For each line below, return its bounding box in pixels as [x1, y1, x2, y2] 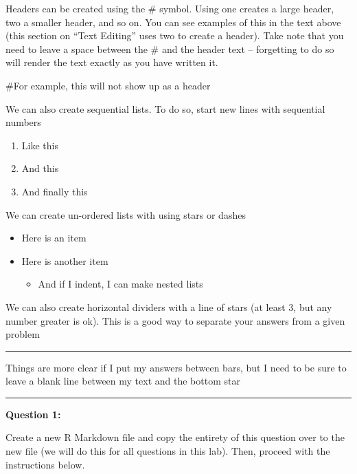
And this [21, 161, 59, 175]
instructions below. [5, 457, 85, 471]
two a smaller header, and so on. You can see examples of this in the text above [5, 14, 341, 29]
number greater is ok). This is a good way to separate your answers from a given [5, 313, 345, 327]
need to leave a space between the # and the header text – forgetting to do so [5, 41, 334, 56]
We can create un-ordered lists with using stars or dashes [5, 207, 246, 222]
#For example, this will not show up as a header [5, 78, 211, 92]
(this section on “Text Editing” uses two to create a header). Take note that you [5, 28, 344, 43]
